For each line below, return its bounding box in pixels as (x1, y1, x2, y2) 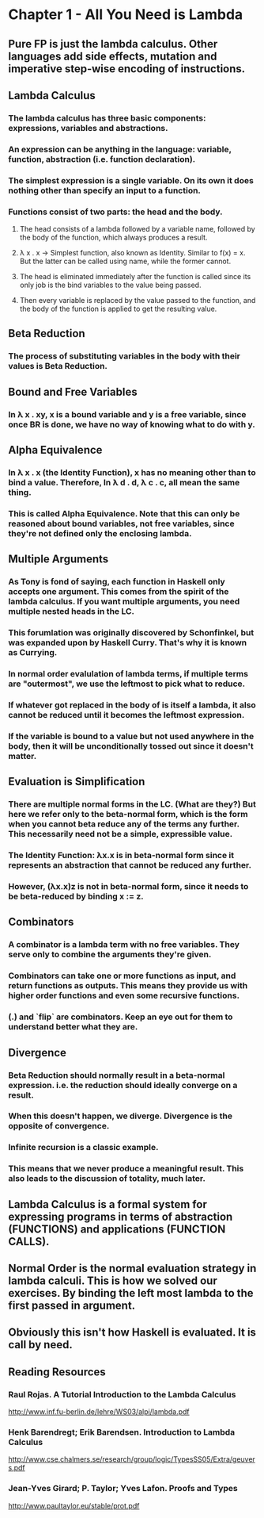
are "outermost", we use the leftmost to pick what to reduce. (8, 678, 246, 689)
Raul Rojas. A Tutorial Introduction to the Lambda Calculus (8, 1389, 236, 1400)
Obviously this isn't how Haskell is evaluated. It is (8, 1326, 257, 1340)
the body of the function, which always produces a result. (19, 232, 208, 243)
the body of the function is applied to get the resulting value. (19, 304, 217, 314)
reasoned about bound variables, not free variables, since (8, 518, 235, 529)
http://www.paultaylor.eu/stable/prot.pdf (8, 1501, 140, 1510)
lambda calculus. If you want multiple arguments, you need (8, 596, 240, 608)
